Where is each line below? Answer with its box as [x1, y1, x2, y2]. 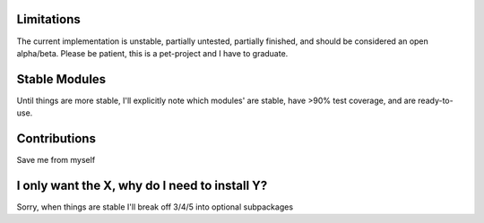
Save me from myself [16, 155, 96, 166]
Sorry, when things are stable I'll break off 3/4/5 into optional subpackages [16, 202, 294, 212]
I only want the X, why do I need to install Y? [16, 177, 268, 193]
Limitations [16, 12, 81, 27]
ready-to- [418, 95, 454, 106]
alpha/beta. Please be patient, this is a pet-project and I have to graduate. [16, 47, 289, 58]
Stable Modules [16, 72, 107, 87]
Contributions [16, 131, 96, 147]
